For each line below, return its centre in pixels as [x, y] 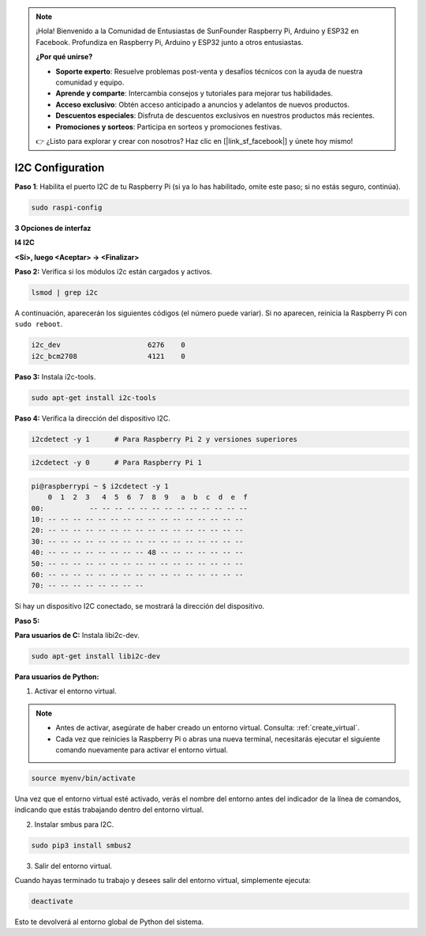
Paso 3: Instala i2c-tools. [55, 376]
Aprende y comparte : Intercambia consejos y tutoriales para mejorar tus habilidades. [194, 93]
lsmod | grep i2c [65, 292]
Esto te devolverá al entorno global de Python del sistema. [109, 922]
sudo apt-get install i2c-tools [94, 398]
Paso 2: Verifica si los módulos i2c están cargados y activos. [114, 271]
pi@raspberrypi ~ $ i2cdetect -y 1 [100, 486]
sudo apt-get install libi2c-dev [96, 657]
